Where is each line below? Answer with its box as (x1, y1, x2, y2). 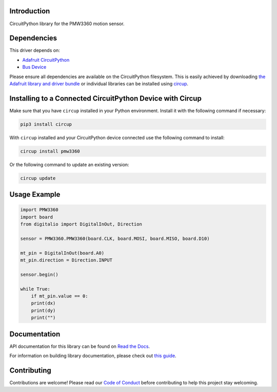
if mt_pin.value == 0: (31, 293, 88, 299)
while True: (20, 286, 51, 292)
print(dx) (31, 301, 56, 306)
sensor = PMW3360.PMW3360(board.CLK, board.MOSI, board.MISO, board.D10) (20, 235, 210, 241)
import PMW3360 (20, 207, 58, 213)
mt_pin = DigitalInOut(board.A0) (20, 250, 105, 256)
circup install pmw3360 (20, 148, 81, 154)
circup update (20, 175, 56, 181)
